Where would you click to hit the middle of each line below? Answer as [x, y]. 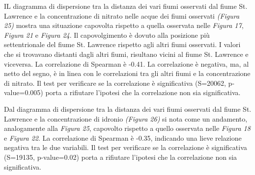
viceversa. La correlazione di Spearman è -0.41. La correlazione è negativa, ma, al [127, 63]
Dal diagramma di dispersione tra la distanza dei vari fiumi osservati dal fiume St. [128, 109]
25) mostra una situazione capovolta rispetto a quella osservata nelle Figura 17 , [124, 25]
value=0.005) [24, 92]
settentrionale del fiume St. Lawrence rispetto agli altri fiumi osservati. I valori [122, 44]
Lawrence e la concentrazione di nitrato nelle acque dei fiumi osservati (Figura [122, 15]
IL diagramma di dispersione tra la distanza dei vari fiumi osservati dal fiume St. [126, 6]
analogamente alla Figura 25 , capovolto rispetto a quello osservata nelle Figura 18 [127, 128]
